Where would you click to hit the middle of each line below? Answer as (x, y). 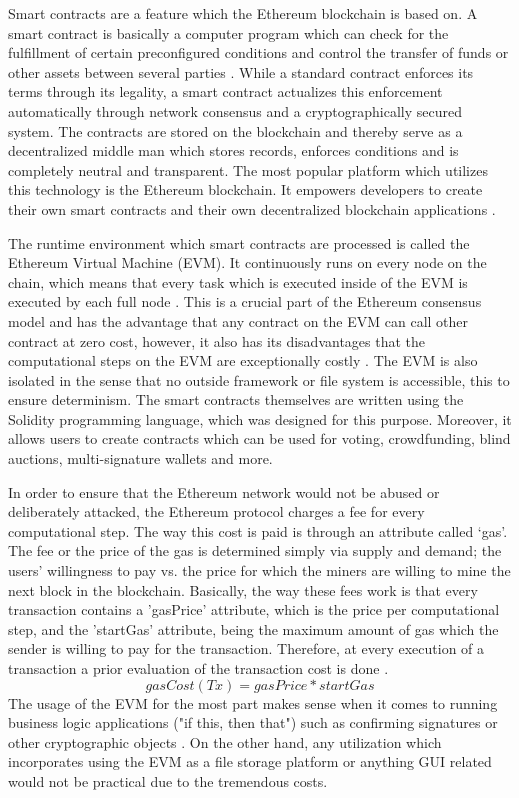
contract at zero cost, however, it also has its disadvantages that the (217, 340)
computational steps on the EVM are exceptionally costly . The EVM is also (243, 360)
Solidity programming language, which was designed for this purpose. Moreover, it (260, 418)
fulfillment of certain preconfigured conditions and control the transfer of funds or (258, 52)
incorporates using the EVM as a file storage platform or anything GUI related (250, 761)
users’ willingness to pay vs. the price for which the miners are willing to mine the (259, 570)
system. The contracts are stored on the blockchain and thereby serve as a (235, 130)
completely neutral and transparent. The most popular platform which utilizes (248, 169)
